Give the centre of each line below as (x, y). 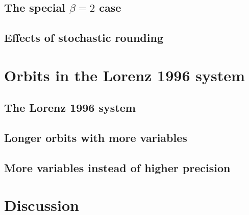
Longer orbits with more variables (96, 138)
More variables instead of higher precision (117, 167)
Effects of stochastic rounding (84, 38)
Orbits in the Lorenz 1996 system (124, 75)
